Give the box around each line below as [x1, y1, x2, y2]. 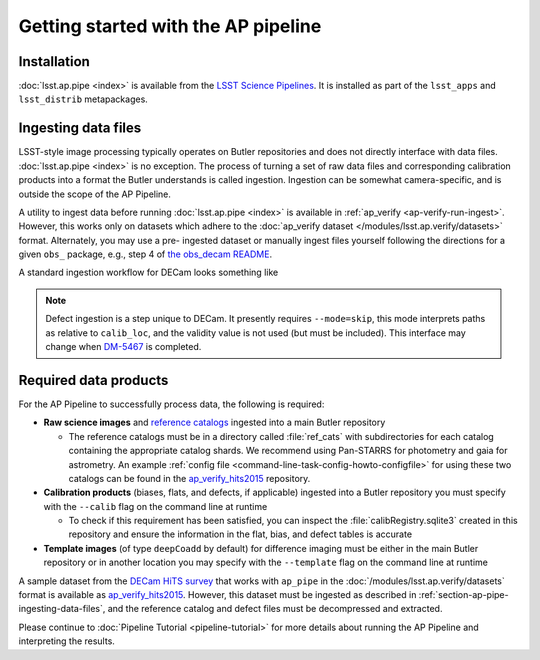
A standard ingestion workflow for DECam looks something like [18, 266, 279, 279]
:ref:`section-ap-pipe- [418, 589, 509, 601]
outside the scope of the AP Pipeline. [18, 188, 172, 200]
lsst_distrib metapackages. [18, 93, 149, 105]
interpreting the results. [18, 635, 115, 647]
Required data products [18, 371, 169, 389]
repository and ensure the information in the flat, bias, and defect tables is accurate [68, 528, 413, 540]
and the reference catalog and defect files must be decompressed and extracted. [107, 603, 443, 615]
